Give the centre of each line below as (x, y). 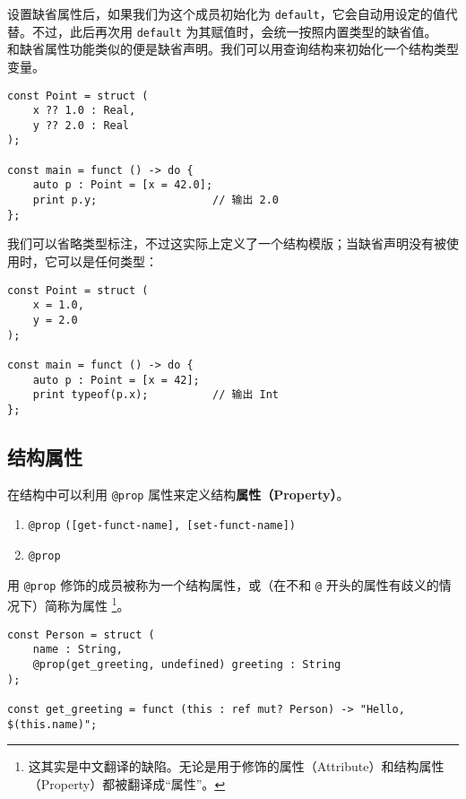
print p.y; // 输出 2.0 (155, 200)
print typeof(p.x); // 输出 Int (155, 395)
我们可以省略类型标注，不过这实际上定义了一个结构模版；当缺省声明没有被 (227, 243)
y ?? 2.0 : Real (81, 125)
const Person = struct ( (81, 634)
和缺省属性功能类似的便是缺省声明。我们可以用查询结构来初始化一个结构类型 (233, 49)
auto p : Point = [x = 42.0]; (123, 185)
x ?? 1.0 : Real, (84, 111)
